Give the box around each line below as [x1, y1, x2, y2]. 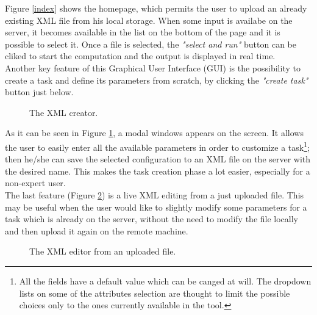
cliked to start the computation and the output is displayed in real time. [5, 49, 276, 62]
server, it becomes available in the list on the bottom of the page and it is [5, 26, 280, 38]
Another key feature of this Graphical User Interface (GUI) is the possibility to [5, 61, 301, 74]
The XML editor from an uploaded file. [29, 245, 176, 258]
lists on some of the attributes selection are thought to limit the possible [19, 286, 290, 299]
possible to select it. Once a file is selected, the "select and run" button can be [5, 37, 296, 50]
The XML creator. [29, 106, 98, 118]
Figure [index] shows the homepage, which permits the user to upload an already [5, 2, 307, 14]
